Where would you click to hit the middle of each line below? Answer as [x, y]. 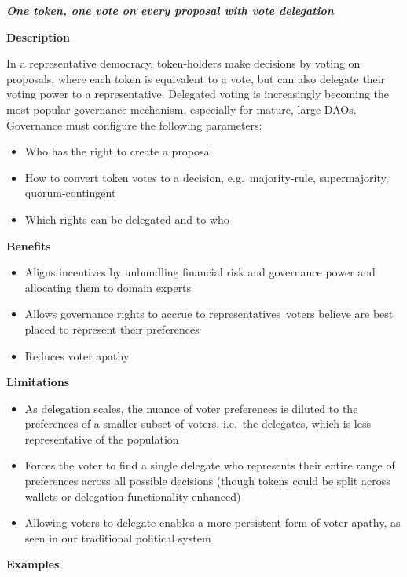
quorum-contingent [70, 193]
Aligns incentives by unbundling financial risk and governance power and [200, 272]
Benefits [29, 245]
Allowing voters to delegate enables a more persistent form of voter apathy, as [213, 522]
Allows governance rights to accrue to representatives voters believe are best [209, 314]
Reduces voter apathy [77, 355]
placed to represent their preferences [112, 329]
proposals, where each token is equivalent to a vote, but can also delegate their [196, 78]
